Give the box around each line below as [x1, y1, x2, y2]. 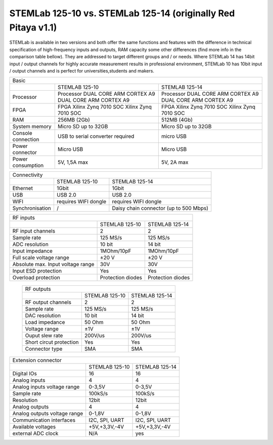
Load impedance [25, 319, 65, 326]
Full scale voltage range [12, 254, 69, 261]
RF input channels [12, 228, 56, 235]
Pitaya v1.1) [9, 22, 57, 33]
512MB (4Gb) [161, 117, 193, 124]
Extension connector [12, 357, 62, 364]
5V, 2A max [161, 159, 189, 166]
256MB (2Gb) [57, 117, 90, 124]
